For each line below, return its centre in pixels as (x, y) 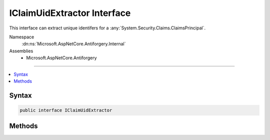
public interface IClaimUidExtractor (66, 110)
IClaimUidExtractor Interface (70, 13)
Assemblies (21, 51)
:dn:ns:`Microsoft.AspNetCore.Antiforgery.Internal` (74, 44)
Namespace (22, 37)
